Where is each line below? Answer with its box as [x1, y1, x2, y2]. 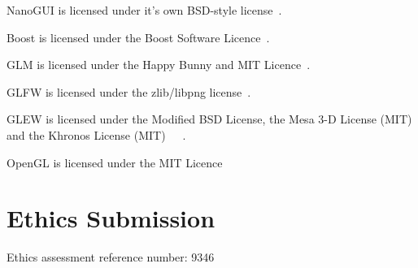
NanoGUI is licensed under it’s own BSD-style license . [7, 2, 282, 18]
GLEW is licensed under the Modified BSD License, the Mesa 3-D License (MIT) [7, 110, 412, 128]
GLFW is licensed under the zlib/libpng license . [7, 83, 251, 100]
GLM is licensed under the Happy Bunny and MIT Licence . [7, 56, 311, 73]
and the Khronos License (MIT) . [7, 126, 186, 143]
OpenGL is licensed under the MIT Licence [7, 153, 223, 171]
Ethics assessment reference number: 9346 [7, 249, 215, 266]
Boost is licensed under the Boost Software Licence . [7, 28, 270, 45]
